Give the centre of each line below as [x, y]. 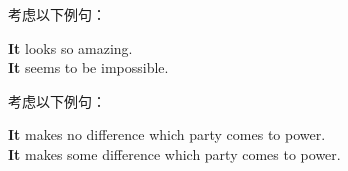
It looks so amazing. [70, 47]
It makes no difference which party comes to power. [167, 134]
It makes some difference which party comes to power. [174, 153]
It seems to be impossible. [88, 67]
